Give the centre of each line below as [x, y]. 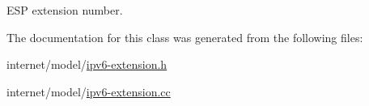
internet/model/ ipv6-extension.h [87, 64]
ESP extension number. [65, 10]
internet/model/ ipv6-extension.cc [89, 91]
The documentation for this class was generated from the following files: [185, 37]
